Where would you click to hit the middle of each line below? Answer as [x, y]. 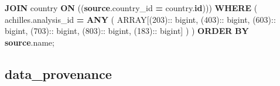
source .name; [30, 42]
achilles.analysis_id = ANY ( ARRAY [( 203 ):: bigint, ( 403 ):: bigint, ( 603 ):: [140, 19]
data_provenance [58, 73]
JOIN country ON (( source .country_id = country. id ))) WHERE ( [131, 8]
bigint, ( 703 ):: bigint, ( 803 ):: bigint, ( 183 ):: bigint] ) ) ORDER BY [127, 31]
